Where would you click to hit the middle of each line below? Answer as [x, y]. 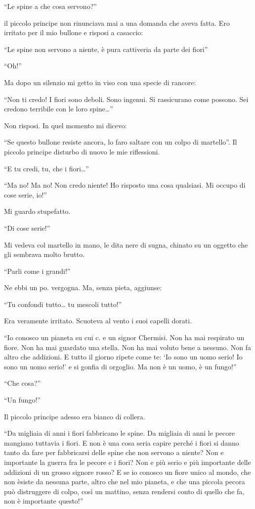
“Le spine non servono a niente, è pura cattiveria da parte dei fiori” [106, 49]
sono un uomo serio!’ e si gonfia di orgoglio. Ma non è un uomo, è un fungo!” [120, 366]
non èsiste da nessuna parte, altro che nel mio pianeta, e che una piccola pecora [125, 482]
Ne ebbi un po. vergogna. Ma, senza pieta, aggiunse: [83, 287]
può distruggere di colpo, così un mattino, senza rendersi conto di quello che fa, [124, 491]
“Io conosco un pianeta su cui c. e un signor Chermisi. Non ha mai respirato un [124, 337]
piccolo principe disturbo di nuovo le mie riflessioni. [82, 151]
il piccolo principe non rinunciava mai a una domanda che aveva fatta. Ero [117, 23]
